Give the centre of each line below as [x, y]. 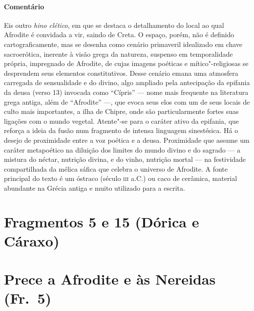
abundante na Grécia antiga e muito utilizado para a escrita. [95, 188]
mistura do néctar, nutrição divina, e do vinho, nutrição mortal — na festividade [125, 159]
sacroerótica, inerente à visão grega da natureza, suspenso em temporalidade [118, 54]
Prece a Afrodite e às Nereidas [110, 279]
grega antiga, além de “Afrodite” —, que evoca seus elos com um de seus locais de [127, 101]
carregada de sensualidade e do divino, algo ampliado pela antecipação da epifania [127, 82]
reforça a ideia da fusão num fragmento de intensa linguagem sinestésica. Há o [121, 130]
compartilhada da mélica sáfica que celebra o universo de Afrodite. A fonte [116, 168]
